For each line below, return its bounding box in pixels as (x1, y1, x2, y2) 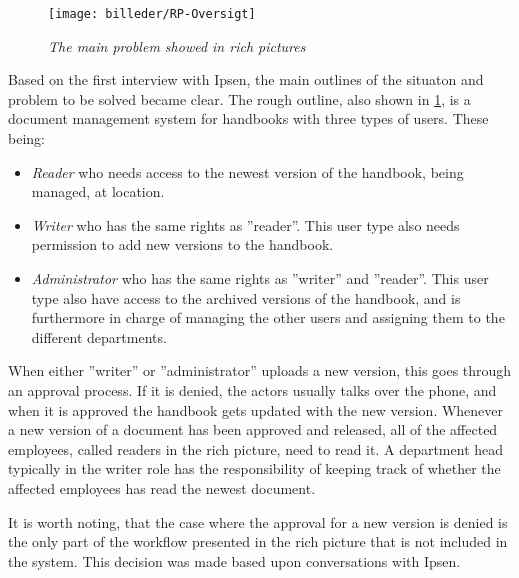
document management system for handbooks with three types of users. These (8, 108, 489, 129)
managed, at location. (31, 181, 165, 202)
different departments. (31, 326, 167, 347)
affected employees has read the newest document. (8, 477, 316, 498)
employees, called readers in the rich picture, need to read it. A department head (8, 438, 504, 459)
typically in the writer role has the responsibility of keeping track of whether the (8, 458, 501, 479)
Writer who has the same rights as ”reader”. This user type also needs (31, 214, 460, 235)
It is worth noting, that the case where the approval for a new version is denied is (8, 511, 508, 532)
